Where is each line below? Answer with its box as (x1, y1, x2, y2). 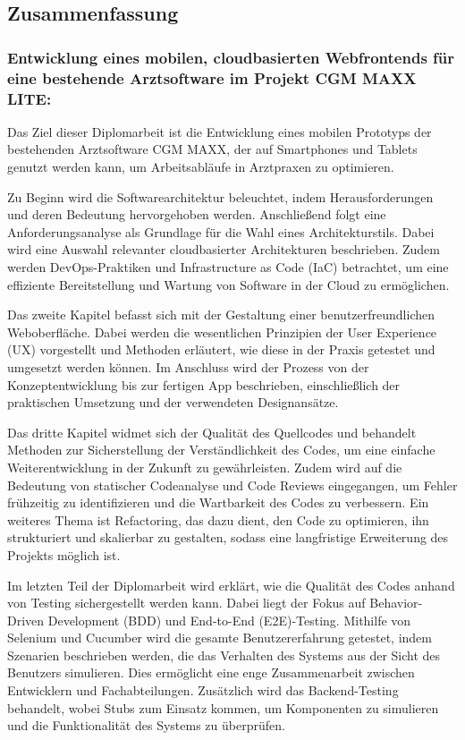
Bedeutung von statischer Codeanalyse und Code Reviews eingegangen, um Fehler (7, 475, 458, 494)
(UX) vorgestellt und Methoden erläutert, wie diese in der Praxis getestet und (7, 340, 435, 359)
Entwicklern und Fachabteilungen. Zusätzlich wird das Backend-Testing (7, 681, 399, 700)
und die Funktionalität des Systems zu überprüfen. (7, 716, 285, 735)
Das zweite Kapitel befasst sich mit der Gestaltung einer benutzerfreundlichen (7, 305, 435, 324)
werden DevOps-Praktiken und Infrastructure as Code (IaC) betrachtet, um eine (7, 258, 449, 276)
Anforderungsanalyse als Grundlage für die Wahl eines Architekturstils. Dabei (7, 222, 435, 241)
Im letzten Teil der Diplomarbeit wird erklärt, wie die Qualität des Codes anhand (7, 575, 455, 594)
